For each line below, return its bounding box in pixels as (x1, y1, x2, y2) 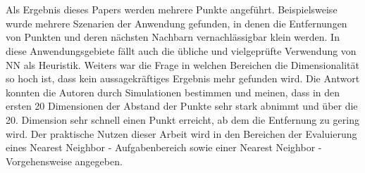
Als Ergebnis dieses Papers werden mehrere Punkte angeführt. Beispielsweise (6, 2, 338, 17)
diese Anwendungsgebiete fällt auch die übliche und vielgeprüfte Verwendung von (6, 43, 357, 58)
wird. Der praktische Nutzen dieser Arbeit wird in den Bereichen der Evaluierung (6, 126, 357, 141)
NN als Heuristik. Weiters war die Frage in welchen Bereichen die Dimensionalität (6, 57, 359, 72)
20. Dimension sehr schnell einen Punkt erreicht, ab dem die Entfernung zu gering (6, 112, 359, 127)
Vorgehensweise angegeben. (6, 153, 123, 168)
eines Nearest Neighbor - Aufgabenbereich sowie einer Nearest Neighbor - (6, 140, 322, 155)
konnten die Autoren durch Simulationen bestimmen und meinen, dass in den (6, 84, 340, 99)
